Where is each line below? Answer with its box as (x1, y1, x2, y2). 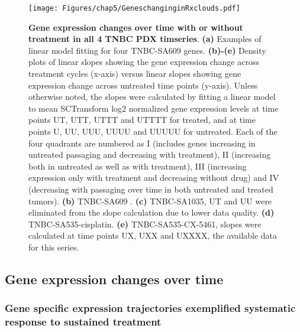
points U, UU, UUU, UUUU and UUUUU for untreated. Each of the (28, 125, 278, 137)
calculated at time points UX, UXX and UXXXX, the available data (28, 229, 278, 242)
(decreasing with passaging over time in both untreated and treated (28, 183, 273, 195)
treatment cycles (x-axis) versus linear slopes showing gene (28, 67, 241, 80)
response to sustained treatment (5, 314, 162, 329)
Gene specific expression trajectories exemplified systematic (5, 301, 296, 315)
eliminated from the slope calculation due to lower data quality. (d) (28, 206, 275, 219)
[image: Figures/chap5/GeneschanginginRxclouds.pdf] (28, 4, 240, 12)
